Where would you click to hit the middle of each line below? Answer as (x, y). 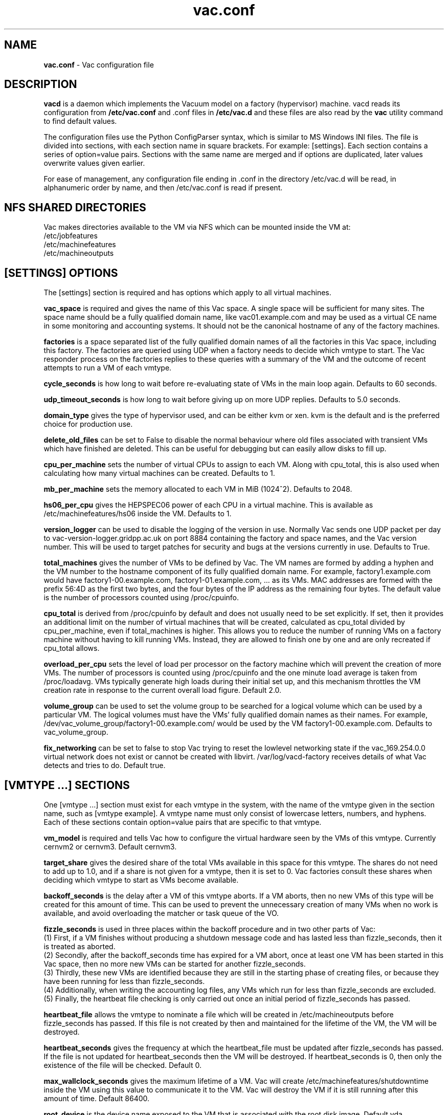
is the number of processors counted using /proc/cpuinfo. (141, 598)
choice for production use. (88, 424)
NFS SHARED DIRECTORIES (75, 207)
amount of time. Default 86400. (97, 1098)
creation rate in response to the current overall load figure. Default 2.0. (163, 690)
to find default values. (80, 121)
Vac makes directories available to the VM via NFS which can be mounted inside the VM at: (197, 227)
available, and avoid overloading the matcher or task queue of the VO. (161, 913)
